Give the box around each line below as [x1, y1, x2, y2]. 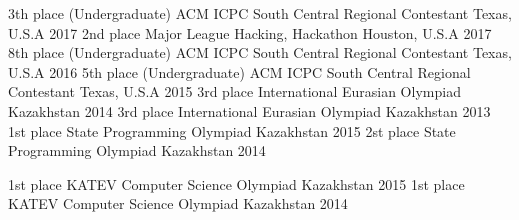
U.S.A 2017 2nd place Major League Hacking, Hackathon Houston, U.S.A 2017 [8, 22, 492, 43]
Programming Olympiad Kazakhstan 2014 [8, 140, 266, 161]
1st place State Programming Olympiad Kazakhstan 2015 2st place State [8, 120, 456, 141]
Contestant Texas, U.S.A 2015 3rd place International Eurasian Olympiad [8, 81, 461, 102]
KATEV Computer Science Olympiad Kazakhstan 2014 [8, 193, 348, 214]
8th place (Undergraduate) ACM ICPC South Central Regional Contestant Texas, [8, 42, 512, 63]
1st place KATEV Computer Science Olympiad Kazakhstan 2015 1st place [8, 173, 465, 194]
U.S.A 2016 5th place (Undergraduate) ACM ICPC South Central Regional [8, 61, 471, 82]
